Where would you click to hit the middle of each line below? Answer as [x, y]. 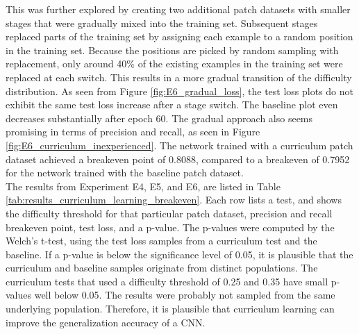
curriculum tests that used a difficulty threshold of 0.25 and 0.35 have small [167, 281]
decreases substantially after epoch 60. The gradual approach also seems [159, 118]
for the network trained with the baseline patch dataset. [125, 173]
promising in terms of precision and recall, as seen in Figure [133, 132]
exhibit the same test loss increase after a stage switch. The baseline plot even [172, 105]
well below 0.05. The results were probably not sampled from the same [185, 295]
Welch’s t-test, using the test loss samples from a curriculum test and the [161, 241]
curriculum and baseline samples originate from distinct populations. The [162, 268]
